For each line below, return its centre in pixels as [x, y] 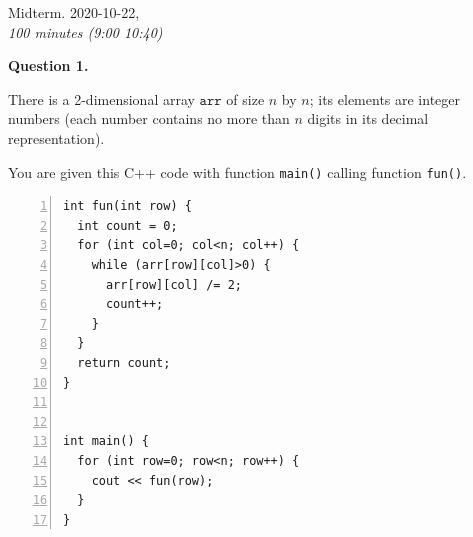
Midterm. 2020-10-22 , [74, 12]
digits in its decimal [368, 118]
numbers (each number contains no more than [149, 118]
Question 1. [48, 65]
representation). [56, 137]
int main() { [106, 441]
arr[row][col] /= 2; [173, 284]
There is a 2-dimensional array [101, 98]
